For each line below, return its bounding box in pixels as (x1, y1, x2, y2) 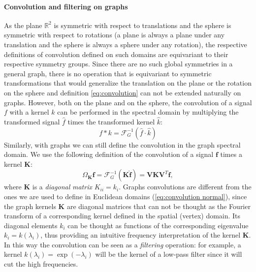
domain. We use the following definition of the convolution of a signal (4, 149, 214, 159)
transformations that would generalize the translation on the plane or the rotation (4, 78, 252, 88)
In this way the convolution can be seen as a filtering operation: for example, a (4, 239, 241, 249)
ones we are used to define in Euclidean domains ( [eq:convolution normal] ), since (4, 191, 247, 201)
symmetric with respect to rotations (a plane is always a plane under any (4, 30, 225, 40)
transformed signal (4, 116, 60, 126)
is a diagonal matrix (32, 181, 92, 192)
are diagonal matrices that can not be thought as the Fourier (66, 201, 251, 211)
